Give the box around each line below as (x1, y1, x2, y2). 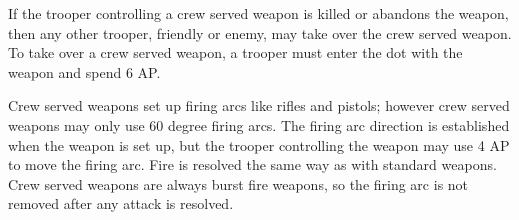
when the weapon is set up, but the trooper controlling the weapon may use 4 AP (8, 134, 510, 155)
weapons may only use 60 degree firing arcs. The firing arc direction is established (8, 114, 510, 135)
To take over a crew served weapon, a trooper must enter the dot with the (8, 42, 463, 63)
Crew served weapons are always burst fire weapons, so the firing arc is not (8, 173, 469, 194)
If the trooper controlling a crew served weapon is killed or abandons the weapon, (8, 3, 509, 23)
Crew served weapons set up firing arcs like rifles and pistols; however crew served (8, 95, 510, 116)
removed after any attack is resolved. (8, 193, 234, 214)
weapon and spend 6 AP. (8, 61, 161, 82)
